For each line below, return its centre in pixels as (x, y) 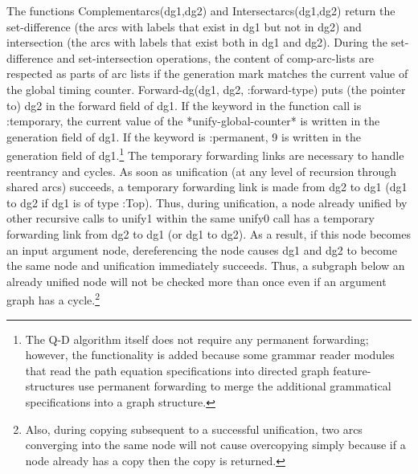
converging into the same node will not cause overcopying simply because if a (215, 445)
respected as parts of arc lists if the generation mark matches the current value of (207, 74)
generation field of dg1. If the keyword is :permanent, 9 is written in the (184, 136)
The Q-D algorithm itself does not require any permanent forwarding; (197, 339)
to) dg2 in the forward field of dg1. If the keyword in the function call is (184, 105)
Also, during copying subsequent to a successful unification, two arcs (194, 429)
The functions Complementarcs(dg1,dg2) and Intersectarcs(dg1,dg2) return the (201, 10)
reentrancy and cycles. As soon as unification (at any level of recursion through (202, 171)
